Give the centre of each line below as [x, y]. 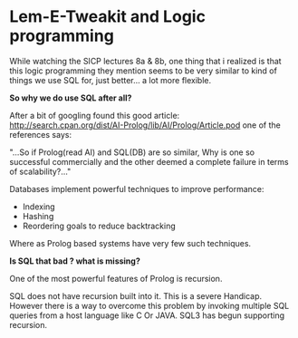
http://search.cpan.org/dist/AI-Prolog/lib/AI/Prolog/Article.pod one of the [145, 125]
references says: [41, 134]
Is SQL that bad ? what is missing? [75, 261]
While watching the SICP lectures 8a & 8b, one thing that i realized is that [146, 61]
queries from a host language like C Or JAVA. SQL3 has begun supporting [147, 315]
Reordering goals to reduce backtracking [99, 226]
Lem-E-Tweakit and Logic [108, 17]
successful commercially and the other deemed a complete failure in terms [149, 161]
